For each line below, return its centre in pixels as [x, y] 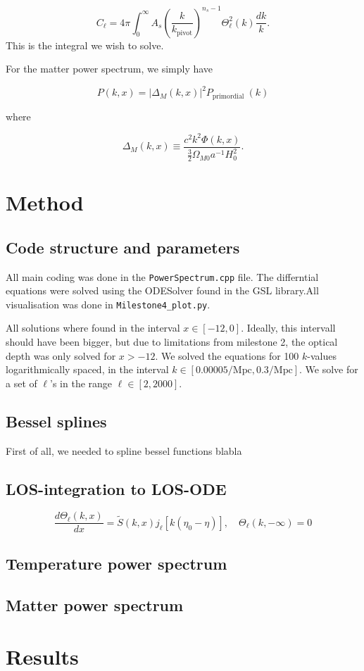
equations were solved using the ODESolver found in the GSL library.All [162, 290]
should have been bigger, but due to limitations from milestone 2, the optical [172, 342]
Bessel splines [56, 421]
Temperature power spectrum [117, 563]
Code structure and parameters [123, 247]
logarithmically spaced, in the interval [87, 369]
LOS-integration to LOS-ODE [116, 488]
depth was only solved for [61, 355]
